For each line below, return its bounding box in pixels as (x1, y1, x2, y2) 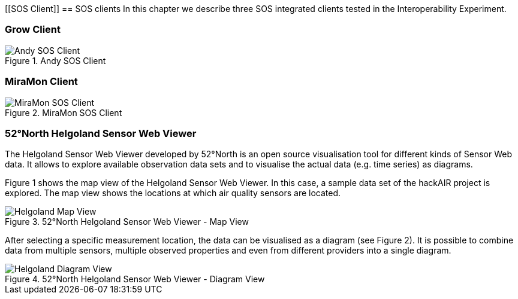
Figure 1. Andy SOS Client (5, 55, 106, 66)
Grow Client (5, 23, 61, 36)
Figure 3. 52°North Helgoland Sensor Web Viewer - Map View (5, 216, 249, 227)
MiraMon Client (5, 75, 78, 88)
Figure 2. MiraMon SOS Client (5, 107, 122, 118)
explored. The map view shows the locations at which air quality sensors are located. (5, 188, 341, 199)
